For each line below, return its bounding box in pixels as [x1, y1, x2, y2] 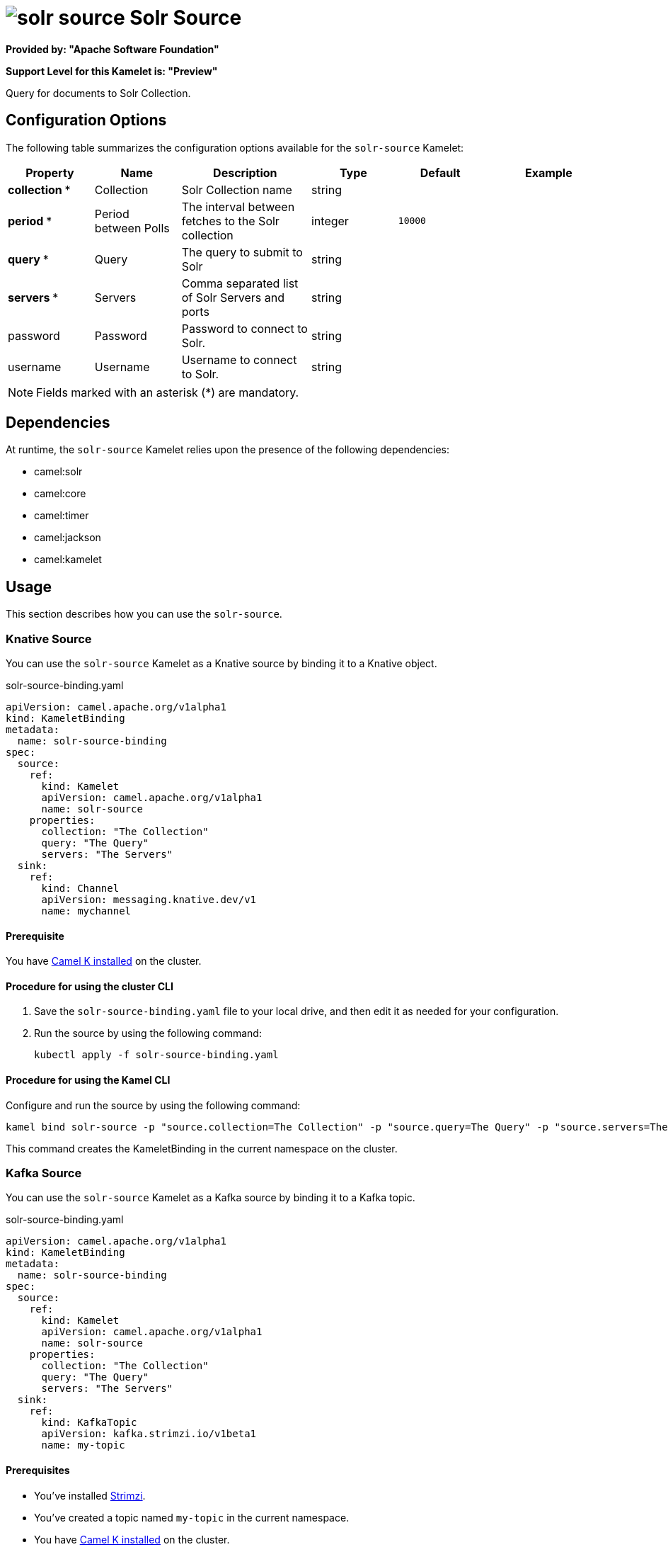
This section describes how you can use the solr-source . [6, 608, 282, 620]
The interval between [181, 199, 295, 214]
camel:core [34, 487, 86, 500]
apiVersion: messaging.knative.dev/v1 [41, 894, 257, 906]
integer [311, 213, 349, 228]
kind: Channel [41, 883, 120, 895]
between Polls [94, 220, 170, 235]
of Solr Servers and [181, 290, 285, 305]
